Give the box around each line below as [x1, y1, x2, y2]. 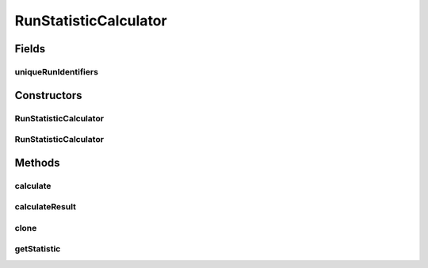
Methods [14, 155, 60, 170]
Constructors [14, 88, 82, 102]
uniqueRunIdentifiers [14, 66, 99, 77]
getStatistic [14, 243, 61, 255]
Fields [14, 42, 46, 56]
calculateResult [14, 201, 77, 212]
